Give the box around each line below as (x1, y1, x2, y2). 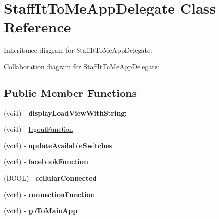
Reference (4, 17, 71, 37)
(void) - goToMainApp (4, 205, 78, 216)
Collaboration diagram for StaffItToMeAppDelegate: (4, 61, 159, 71)
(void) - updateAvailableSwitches (4, 140, 112, 150)
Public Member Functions (4, 85, 137, 100)
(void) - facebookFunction (4, 156, 88, 167)
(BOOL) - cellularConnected (4, 173, 97, 183)
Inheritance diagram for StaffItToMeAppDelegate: (4, 45, 152, 55)
